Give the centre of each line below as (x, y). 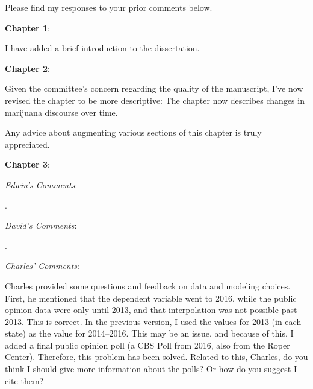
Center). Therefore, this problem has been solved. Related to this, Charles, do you (156, 357)
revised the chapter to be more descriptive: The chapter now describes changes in (155, 100)
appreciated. (27, 144)
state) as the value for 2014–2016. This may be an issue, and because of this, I (149, 333)
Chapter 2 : (27, 68)
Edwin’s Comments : (41, 184)
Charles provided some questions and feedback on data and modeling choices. (148, 286)
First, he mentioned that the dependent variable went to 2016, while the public (151, 298)
